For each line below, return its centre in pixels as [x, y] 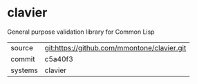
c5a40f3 [59, 59]
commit [23, 59]
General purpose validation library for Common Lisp [81, 32]
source [22, 48]
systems [24, 70]
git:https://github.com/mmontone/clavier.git [115, 48]
